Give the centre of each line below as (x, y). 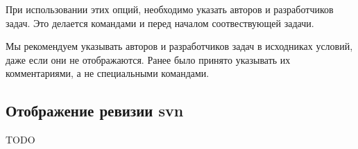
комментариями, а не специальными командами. (108, 73)
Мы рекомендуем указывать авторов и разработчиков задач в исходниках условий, (179, 46)
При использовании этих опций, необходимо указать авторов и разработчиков (170, 9)
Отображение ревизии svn (95, 111)
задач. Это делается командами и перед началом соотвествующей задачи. (160, 23)
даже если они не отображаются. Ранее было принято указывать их (148, 59)
